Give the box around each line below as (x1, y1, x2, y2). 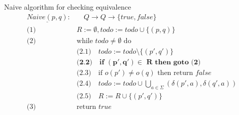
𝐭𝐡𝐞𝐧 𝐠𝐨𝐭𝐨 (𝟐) (155, 58, 201, 66)
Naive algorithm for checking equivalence (4, 2, 131, 12)
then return (157, 69, 193, 76)
